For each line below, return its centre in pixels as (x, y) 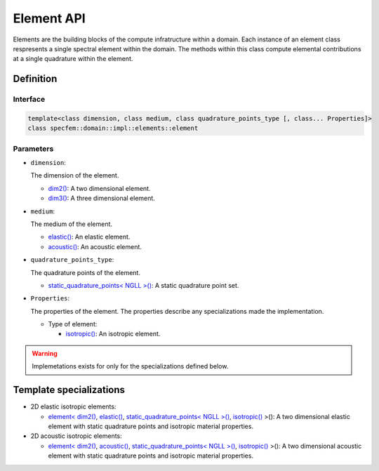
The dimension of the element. (75, 175)
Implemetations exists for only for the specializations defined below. (130, 366)
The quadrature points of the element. (85, 272)
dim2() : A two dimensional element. (99, 188)
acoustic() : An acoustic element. (95, 246)
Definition (35, 79)
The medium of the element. (71, 224)
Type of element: (73, 324)
